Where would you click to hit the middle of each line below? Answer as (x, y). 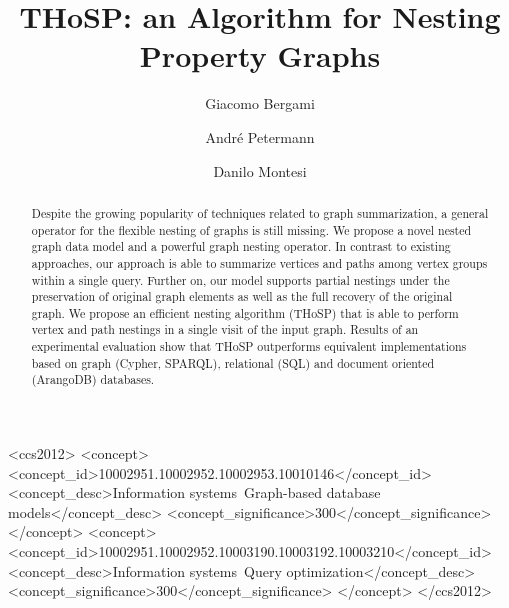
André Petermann (260, 136)
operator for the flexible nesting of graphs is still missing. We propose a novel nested (251, 229)
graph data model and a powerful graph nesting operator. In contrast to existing (241, 246)
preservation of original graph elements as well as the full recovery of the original (242, 296)
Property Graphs (260, 55)
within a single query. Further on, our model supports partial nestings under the (240, 279)
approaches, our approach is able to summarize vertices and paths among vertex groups (259, 262)
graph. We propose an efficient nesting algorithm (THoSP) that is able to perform (245, 312)
